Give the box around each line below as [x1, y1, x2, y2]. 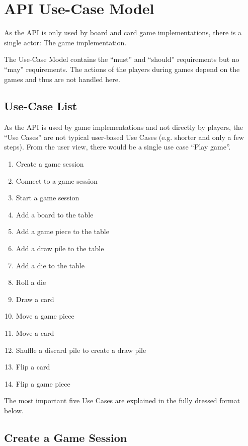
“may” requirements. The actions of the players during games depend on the [4, 63, 240, 74]
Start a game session [16, 192, 79, 203]
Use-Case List [4, 98, 77, 114]
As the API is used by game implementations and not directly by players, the [4, 122, 243, 132]
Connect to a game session [16, 175, 98, 186]
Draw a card [16, 293, 54, 304]
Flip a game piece [16, 378, 70, 389]
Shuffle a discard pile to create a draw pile [16, 344, 146, 355]
